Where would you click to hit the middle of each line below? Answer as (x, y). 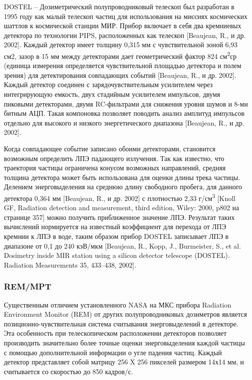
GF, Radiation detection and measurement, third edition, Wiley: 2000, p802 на (122, 208)
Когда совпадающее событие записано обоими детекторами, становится (110, 148)
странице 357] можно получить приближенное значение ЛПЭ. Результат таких (119, 217)
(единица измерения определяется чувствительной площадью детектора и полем (123, 65)
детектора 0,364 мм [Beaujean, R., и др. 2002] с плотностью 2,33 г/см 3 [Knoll (120, 197)
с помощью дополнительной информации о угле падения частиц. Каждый (113, 352)
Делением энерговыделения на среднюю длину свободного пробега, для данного (123, 187)
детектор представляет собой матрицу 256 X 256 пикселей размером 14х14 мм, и (124, 362)
